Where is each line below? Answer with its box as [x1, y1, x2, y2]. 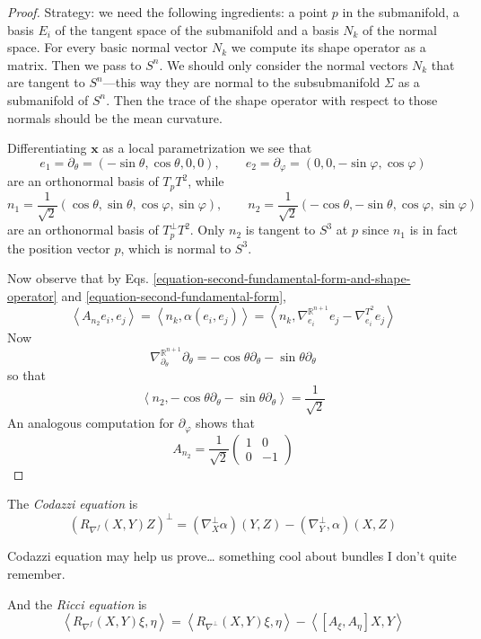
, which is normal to [120, 238, 232, 257]
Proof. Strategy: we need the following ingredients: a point [7, 3, 328, 21]
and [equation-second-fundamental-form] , [61, 286, 287, 305]
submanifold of [7, 90, 89, 109]
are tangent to [7, 73, 85, 92]
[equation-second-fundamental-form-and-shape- [153, 269, 411, 288]
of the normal [363, 20, 437, 39]
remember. [7, 564, 66, 582]
